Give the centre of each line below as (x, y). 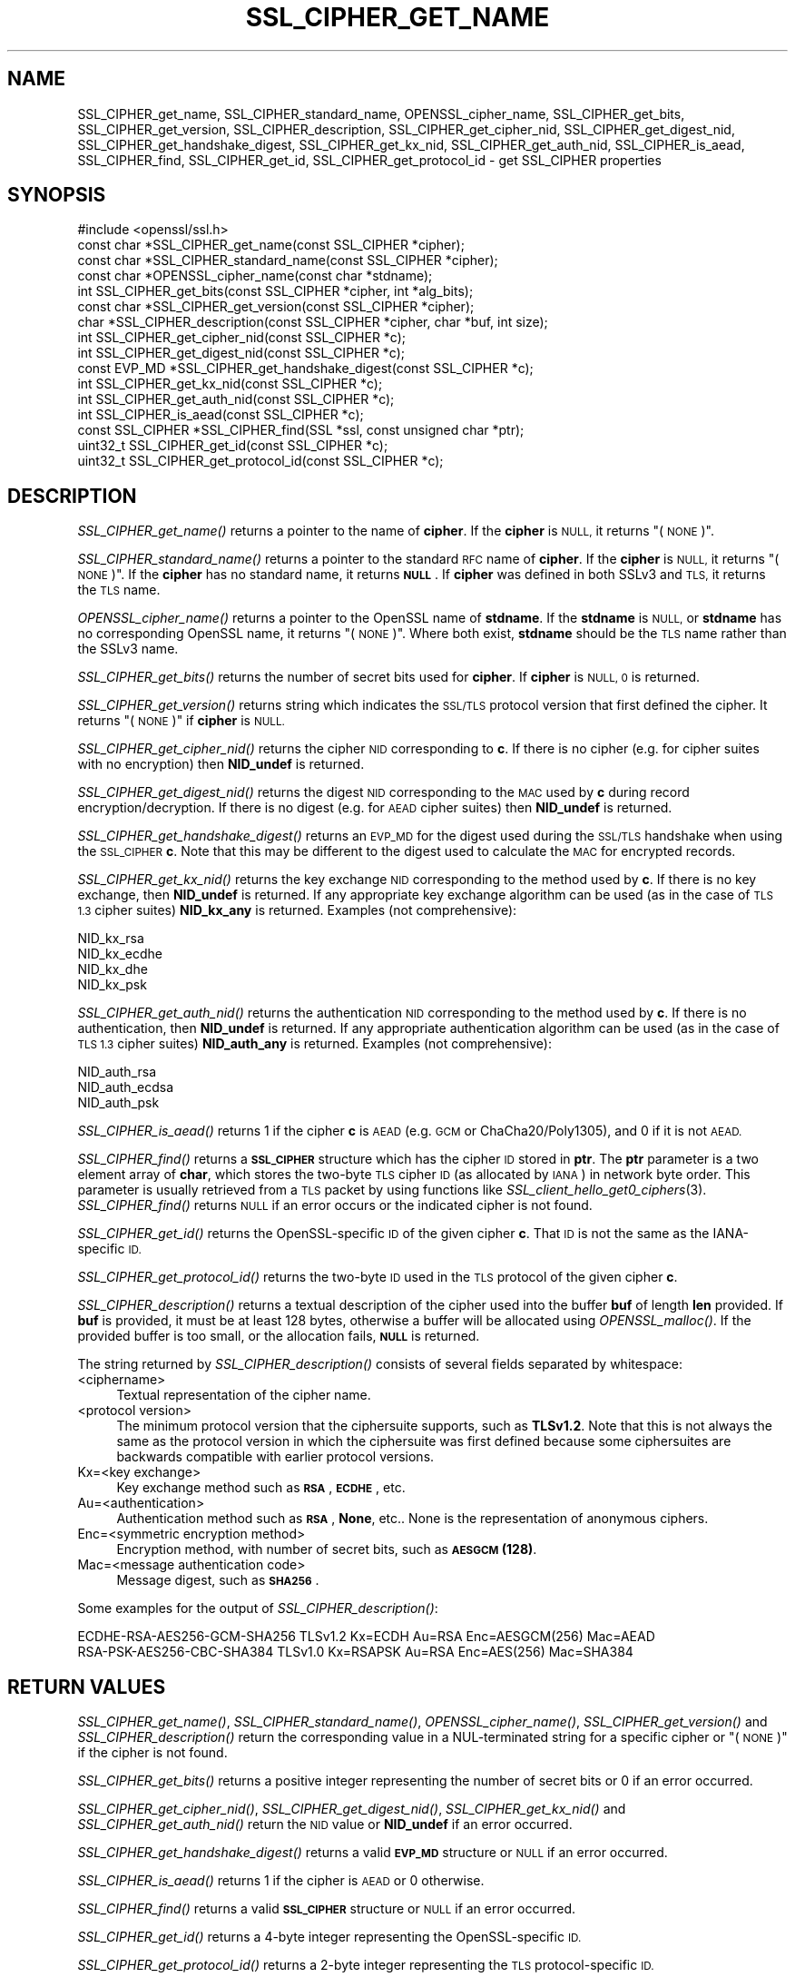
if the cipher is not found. (152, 1753)
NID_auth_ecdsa (125, 1087)
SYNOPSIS (57, 195)
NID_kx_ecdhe (120, 954)
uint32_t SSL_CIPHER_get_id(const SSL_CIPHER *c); (233, 446)
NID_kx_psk (112, 985)
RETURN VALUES (87, 1687)
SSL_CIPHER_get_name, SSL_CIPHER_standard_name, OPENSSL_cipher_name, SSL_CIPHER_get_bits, (381, 113)
